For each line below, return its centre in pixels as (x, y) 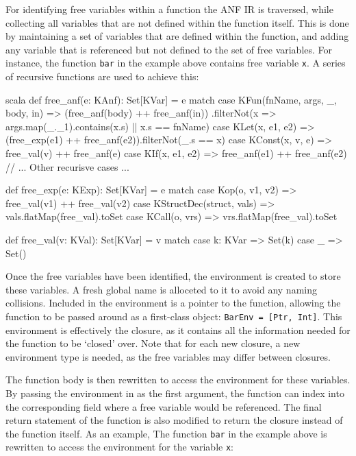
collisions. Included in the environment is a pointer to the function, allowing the (173, 303)
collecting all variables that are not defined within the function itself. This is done (177, 22)
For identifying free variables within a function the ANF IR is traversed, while (169, 9)
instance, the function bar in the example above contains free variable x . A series (176, 63)
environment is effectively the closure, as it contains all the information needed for (178, 329)
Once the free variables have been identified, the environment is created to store (173, 276)
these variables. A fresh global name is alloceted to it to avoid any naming (161, 289)
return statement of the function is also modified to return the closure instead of (174, 420)
